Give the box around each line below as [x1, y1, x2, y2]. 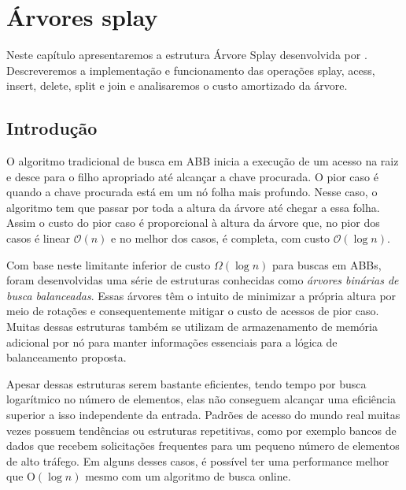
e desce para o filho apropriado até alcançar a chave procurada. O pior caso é [6, 168, 378, 184]
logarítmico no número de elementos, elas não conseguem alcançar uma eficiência [6, 391, 396, 407]
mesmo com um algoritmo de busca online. [85, 468, 291, 484]
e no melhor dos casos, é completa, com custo [111, 230, 330, 247]
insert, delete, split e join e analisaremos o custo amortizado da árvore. [6, 77, 348, 94]
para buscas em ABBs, [271, 256, 382, 273]
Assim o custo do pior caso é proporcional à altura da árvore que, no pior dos [6, 214, 380, 231]
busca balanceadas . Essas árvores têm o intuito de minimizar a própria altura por [6, 287, 397, 303]
